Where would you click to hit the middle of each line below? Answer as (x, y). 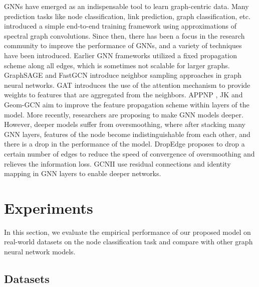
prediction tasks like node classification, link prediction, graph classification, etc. (127, 16)
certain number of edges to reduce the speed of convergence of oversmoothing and (129, 153)
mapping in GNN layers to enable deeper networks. (83, 173)
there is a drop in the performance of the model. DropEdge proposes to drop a (124, 144)
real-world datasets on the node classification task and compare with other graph (128, 242)
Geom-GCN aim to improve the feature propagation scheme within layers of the (127, 104)
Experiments (49, 207)
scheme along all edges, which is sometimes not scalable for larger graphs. (117, 65)
